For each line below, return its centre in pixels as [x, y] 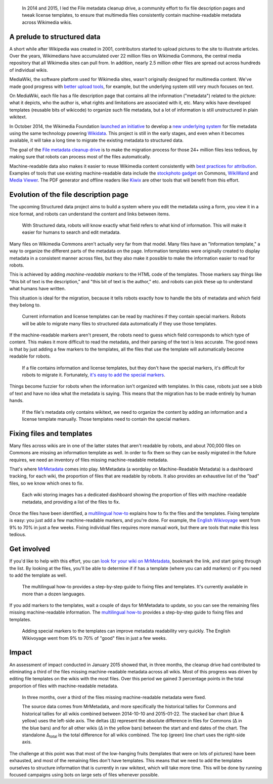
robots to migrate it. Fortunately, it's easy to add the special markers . [94, 375]
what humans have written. [37, 289]
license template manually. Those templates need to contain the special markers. [106, 419]
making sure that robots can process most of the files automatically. [80, 157]
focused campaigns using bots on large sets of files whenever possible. [84, 775]
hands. [16, 401]
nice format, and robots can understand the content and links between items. [90, 214]
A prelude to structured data [55, 37]
